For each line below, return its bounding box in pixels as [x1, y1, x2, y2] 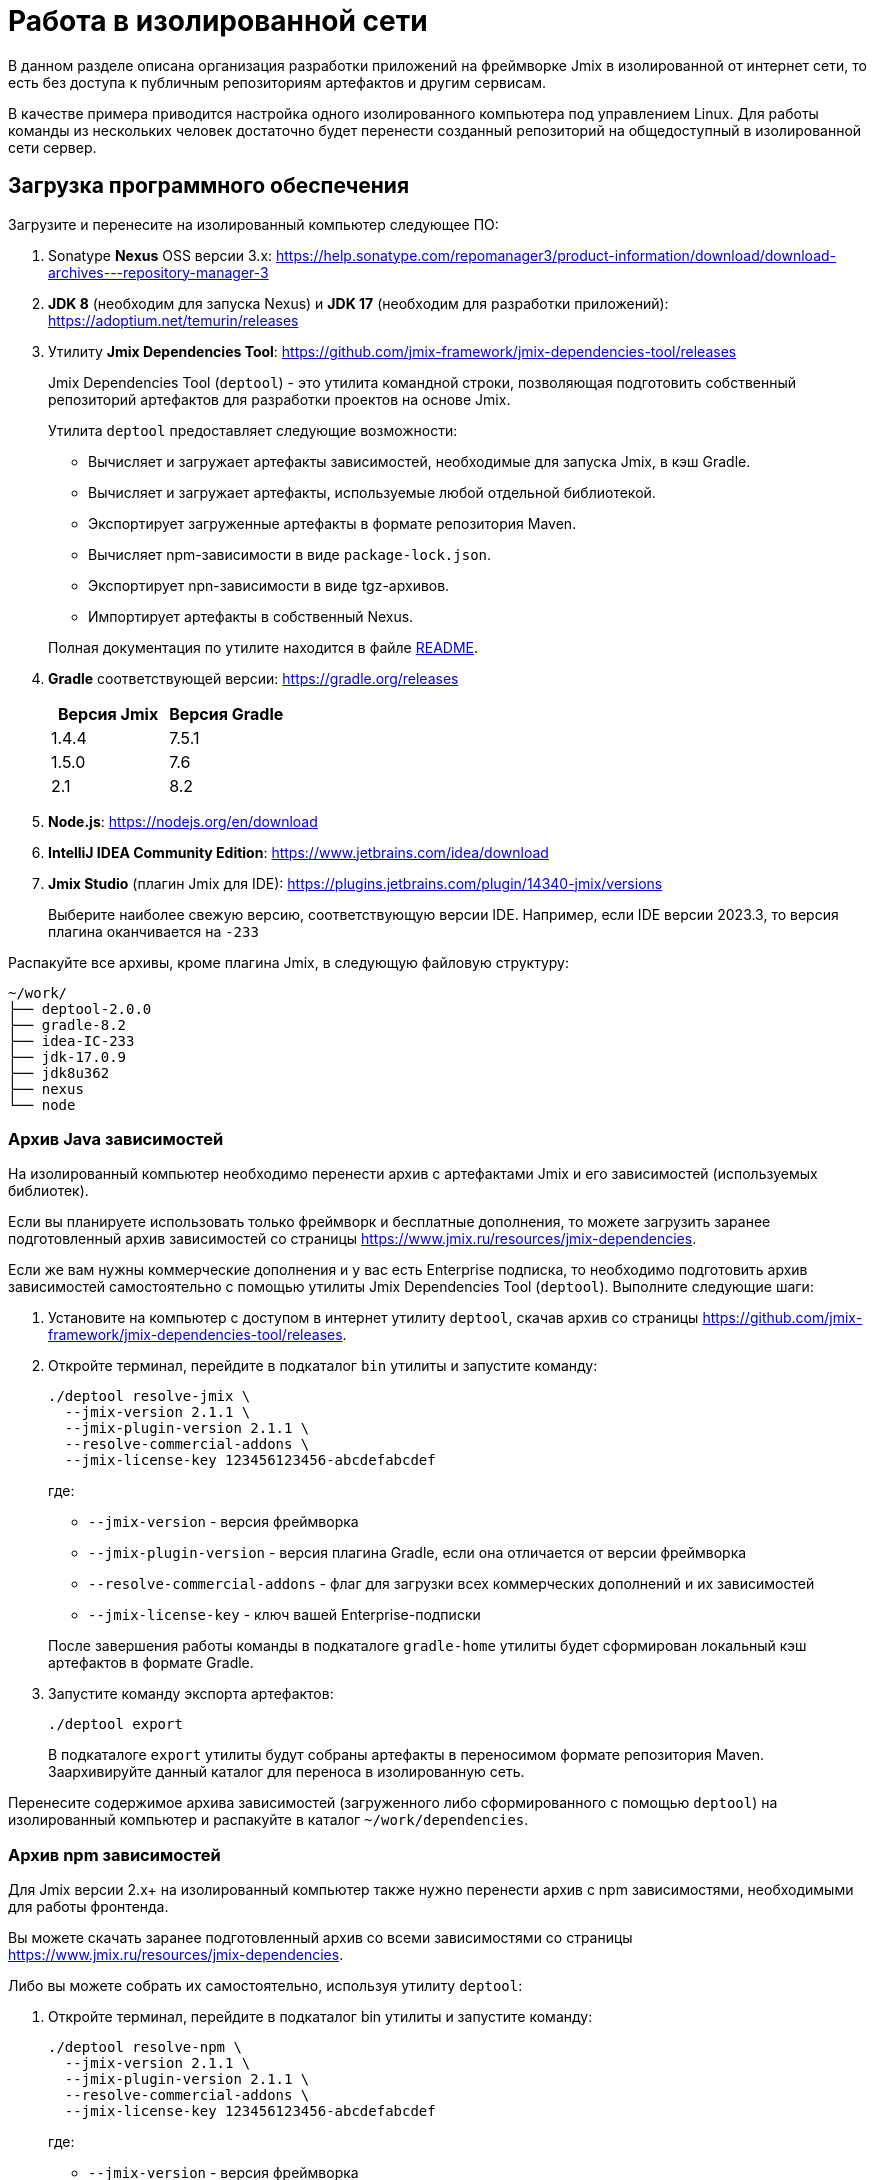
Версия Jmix [57, 703, 159, 724]
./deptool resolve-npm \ [48, 2039, 242, 2056]
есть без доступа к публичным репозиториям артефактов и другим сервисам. [8, 73, 547, 91]
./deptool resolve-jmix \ [48, 1388, 251, 1405]
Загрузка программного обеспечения [8, 173, 410, 199]
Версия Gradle [169, 703, 284, 724]
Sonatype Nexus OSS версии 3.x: [48, 246, 273, 264]
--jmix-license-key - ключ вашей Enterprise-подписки [88, 1606, 481, 1624]
